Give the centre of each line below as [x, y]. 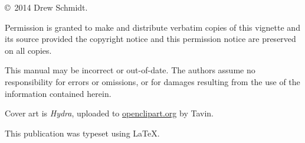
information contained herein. [58, 93]
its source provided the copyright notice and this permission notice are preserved [150, 39]
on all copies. [28, 50]
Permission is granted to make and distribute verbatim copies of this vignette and [152, 27]
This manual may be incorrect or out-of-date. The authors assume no [130, 70]
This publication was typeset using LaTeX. [82, 133]
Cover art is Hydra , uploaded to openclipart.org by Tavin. [109, 113]
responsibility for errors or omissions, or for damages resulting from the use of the [152, 81]
